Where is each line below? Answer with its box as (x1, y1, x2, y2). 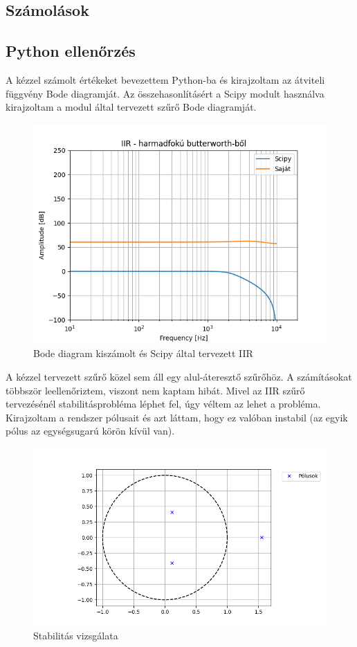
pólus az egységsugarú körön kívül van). (6, 423, 175, 438)
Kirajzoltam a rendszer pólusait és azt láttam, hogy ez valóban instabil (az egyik (6, 410, 348, 424)
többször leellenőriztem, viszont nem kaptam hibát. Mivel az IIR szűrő (6, 383, 305, 397)
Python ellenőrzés (6, 40, 136, 62)
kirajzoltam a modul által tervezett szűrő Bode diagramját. (6, 100, 257, 114)
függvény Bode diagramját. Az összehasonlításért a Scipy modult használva (6, 86, 324, 100)
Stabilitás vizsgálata (33, 628, 118, 642)
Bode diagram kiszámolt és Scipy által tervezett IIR (33, 346, 253, 361)
